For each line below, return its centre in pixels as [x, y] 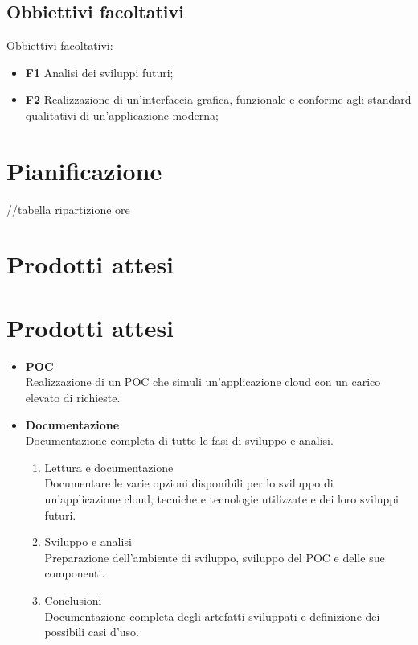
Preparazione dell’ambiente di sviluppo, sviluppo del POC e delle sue [215, 557]
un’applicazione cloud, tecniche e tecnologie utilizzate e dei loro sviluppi [221, 498]
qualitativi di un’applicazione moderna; [122, 115]
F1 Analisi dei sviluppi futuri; [99, 72]
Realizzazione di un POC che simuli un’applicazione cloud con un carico [203, 382]
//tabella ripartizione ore [68, 209]
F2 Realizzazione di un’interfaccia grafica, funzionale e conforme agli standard [218, 99]
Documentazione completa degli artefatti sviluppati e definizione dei [212, 616]
